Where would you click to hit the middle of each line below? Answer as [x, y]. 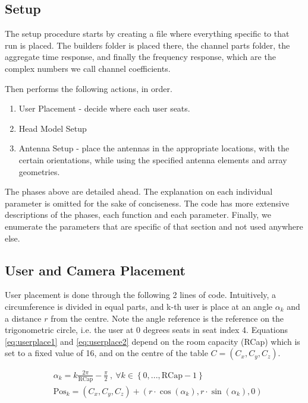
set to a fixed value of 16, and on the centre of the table [106, 353]
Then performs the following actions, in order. [89, 88]
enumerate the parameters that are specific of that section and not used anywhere [154, 226]
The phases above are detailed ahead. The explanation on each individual [139, 191]
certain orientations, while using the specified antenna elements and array [153, 159]
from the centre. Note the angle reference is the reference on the [167, 318]
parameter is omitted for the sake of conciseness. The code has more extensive [147, 203]
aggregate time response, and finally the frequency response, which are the [140, 57]
